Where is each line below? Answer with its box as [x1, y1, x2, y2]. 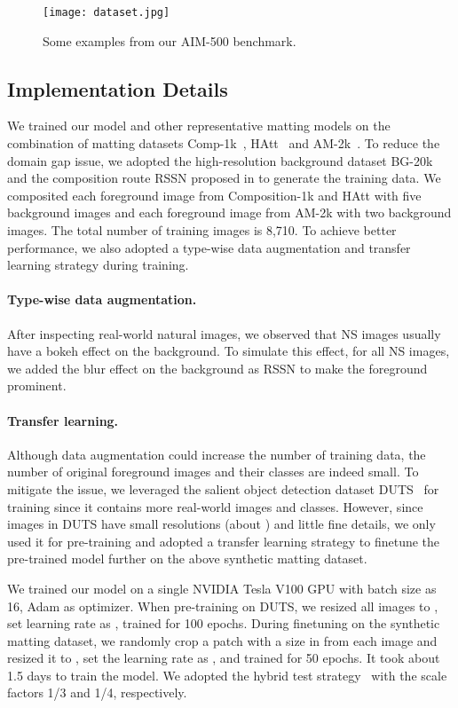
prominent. [7, 376, 67, 395]
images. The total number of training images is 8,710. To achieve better [7, 221, 397, 240]
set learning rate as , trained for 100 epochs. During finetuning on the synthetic [7, 614, 440, 633]
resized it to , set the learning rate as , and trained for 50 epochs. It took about [7, 649, 440, 667]
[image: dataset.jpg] [43, 6, 170, 19]
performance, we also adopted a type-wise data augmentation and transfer [7, 238, 411, 256]
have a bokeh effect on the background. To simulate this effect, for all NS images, [7, 342, 450, 360]
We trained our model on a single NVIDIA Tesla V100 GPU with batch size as [7, 578, 437, 597]
